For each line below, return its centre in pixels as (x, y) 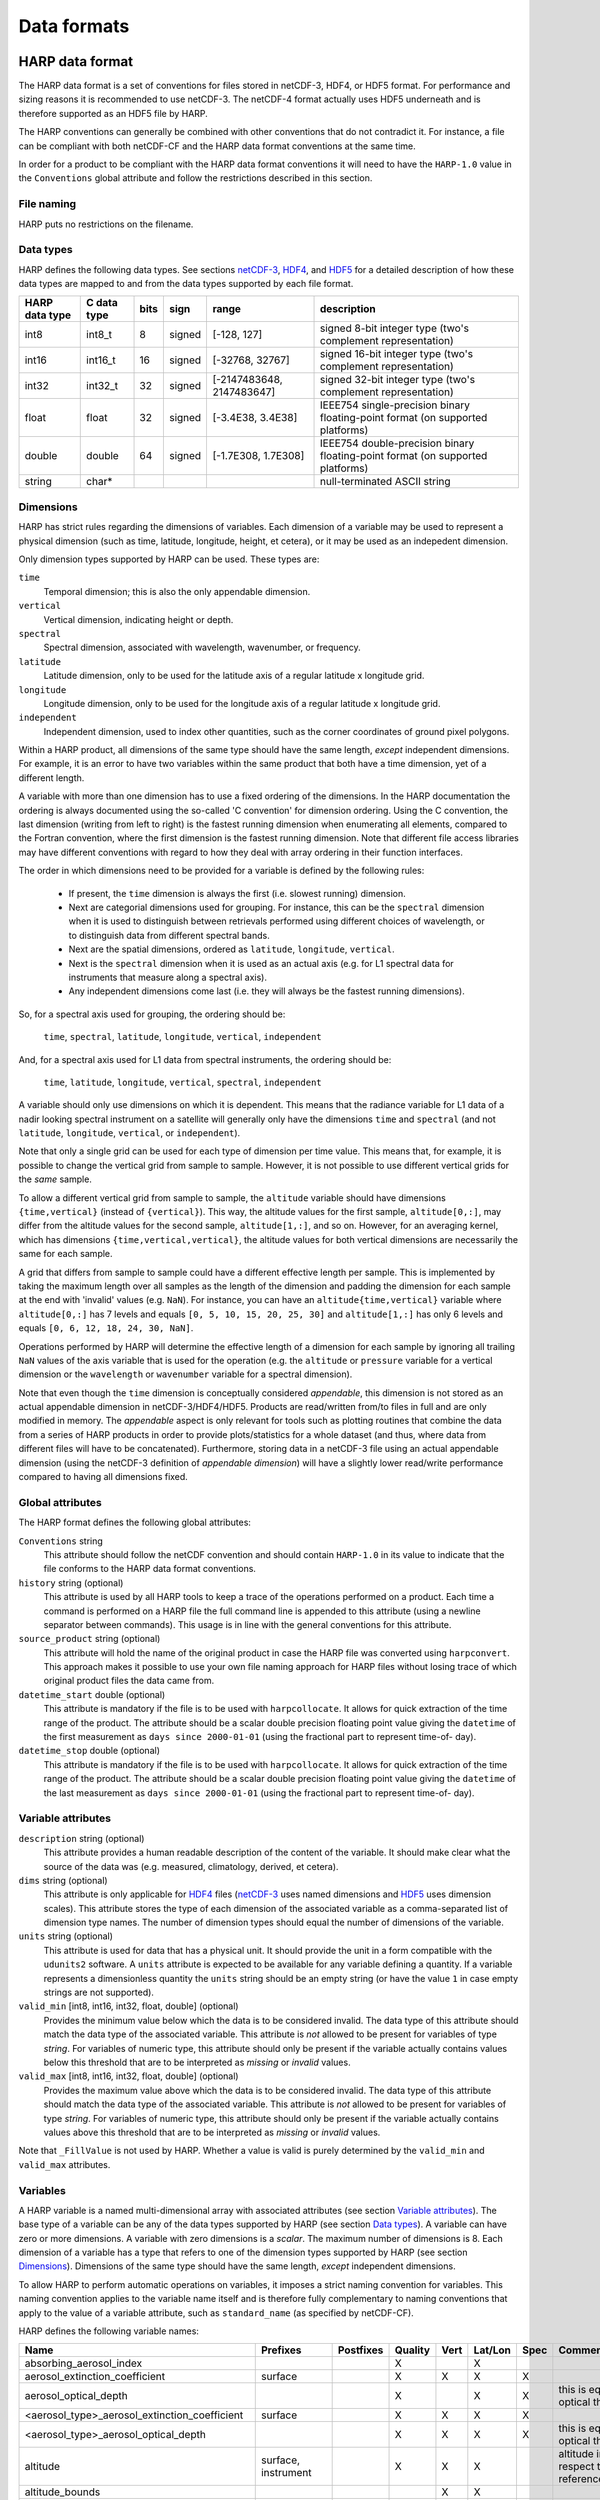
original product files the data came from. (129, 1681)
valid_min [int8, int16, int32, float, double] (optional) (128, 2006)
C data (102, 303)
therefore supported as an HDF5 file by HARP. (113, 113)
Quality (412, 2350)
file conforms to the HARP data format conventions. (150, 1569)
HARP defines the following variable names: (109, 2331)
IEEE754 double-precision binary (397, 443)
